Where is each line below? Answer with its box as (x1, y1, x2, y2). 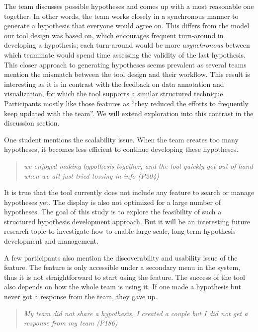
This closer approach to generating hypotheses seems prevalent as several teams (4, 59, 247, 69)
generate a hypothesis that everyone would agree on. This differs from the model (4, 20, 250, 31)
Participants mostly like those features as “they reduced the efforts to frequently (4, 98, 249, 108)
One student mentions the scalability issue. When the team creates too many (4, 134, 239, 144)
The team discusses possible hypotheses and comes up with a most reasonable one (4, 1, 254, 11)
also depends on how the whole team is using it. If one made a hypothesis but (4, 281, 241, 292)
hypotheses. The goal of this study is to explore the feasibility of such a (4, 206, 222, 217)
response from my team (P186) (23, 318, 118, 328)
